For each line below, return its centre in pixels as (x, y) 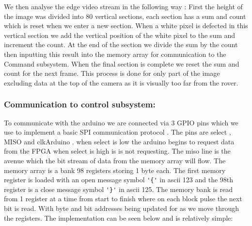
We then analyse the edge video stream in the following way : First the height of (123, 6)
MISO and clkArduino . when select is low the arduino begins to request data (119, 141)
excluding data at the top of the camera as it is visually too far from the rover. (121, 82)
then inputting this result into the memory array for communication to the (115, 54)
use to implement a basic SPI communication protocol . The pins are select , (118, 132)
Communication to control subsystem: (80, 104)
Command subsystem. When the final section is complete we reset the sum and (122, 63)
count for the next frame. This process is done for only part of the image (112, 73)
